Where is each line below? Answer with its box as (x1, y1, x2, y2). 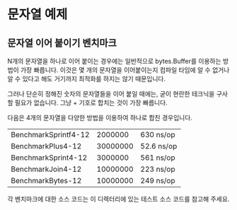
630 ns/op (140, 130, 175, 139)
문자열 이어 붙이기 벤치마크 (7, 37, 117, 49)
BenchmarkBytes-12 (11, 176, 82, 185)
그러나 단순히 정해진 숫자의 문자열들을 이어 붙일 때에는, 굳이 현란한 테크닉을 (7, 90, 215, 98)
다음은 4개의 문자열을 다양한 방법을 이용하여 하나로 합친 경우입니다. (7, 114, 193, 122)
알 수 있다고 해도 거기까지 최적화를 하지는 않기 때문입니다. (7, 75, 166, 83)
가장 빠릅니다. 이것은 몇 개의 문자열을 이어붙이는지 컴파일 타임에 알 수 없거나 (20, 66, 230, 74)
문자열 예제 (7, 6, 68, 23)
